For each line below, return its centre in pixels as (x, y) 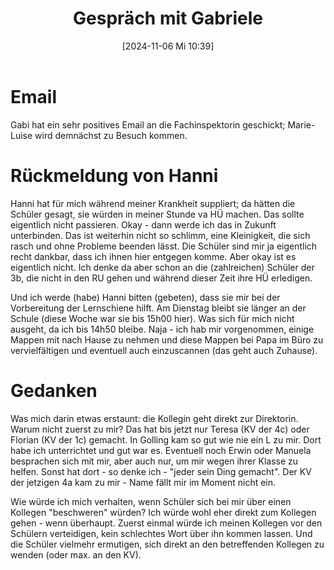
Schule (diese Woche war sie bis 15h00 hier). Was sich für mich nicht (152, 318)
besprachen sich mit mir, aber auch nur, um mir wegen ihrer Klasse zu (154, 461)
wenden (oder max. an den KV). (76, 554)
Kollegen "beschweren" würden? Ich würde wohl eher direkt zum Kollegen (163, 512)
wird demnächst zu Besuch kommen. (111, 135)
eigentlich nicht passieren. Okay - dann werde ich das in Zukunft (143, 224)
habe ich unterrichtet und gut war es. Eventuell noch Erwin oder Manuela (161, 450)
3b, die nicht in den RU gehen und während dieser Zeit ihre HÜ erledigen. (161, 278)
